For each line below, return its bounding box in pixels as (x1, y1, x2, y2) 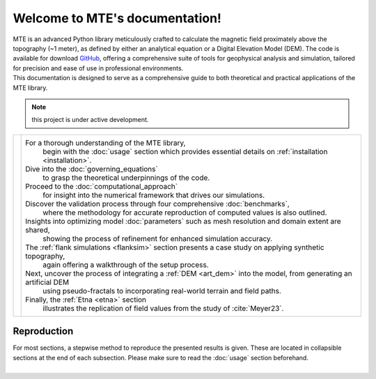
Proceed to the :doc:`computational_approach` (25, 181, 178, 191)
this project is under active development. (31, 116, 149, 124)
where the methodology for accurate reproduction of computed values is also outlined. (42, 208, 327, 217)
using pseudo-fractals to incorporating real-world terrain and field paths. (42, 286, 282, 295)
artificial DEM (25, 277, 70, 287)
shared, (25, 225, 50, 235)
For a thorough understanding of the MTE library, (25, 138, 186, 148)
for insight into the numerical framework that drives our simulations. (42, 190, 265, 200)
